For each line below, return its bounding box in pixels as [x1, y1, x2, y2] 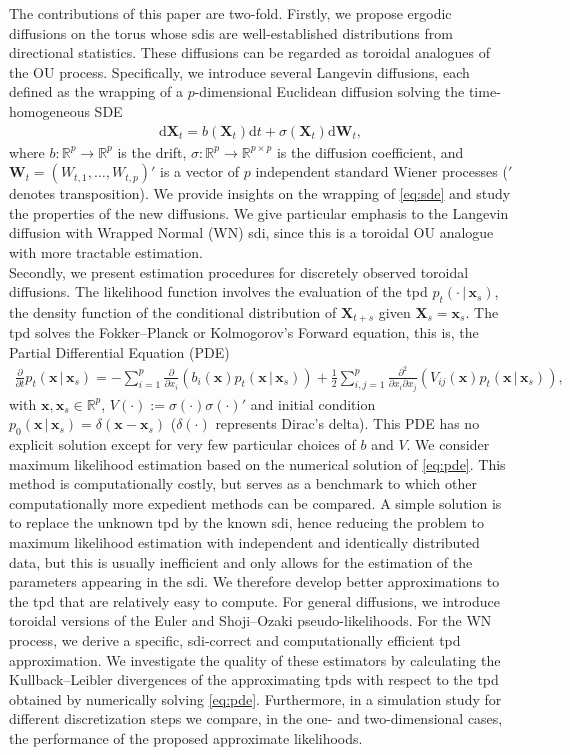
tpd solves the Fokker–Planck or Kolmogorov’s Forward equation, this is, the [9, 322, 479, 343]
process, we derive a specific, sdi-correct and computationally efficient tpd [9, 629, 461, 650]
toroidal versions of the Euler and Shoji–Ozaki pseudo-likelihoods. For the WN [9, 610, 492, 631]
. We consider [406, 434, 490, 455]
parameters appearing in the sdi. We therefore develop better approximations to [9, 571, 500, 592]
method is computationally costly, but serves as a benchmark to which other [9, 473, 477, 494]
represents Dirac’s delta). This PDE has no [215, 413, 480, 434]
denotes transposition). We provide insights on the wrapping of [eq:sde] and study [9, 183, 511, 204]
